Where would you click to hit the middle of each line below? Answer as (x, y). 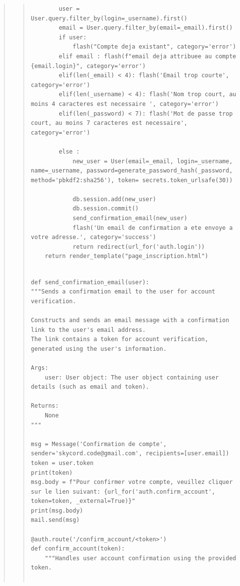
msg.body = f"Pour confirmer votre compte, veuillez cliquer (132, 482)
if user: (73, 37)
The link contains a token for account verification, (120, 339)
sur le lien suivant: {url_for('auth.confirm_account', (123, 491)
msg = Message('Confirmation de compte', (99, 444)
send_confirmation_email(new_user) (130, 218)
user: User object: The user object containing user (132, 377)
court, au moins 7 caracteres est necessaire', (109, 123)
